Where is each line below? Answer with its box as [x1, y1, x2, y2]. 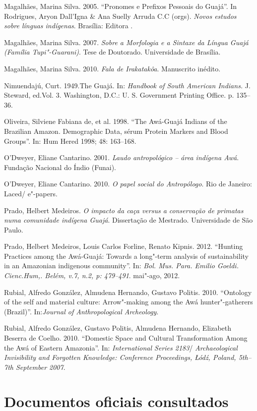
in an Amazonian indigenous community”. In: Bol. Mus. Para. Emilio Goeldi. [4, 260, 239, 271]
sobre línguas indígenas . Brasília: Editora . [4, 20, 133, 31]
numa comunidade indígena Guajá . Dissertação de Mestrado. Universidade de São [4, 215, 253, 225]
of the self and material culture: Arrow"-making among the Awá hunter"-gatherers [4, 296, 253, 307]
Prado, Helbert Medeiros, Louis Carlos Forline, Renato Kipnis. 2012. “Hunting [4, 241, 243, 251]
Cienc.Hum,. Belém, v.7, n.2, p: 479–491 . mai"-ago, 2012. [4, 270, 180, 281]
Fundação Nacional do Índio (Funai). [4, 162, 117, 172]
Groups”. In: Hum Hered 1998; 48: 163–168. [4, 135, 136, 146]
